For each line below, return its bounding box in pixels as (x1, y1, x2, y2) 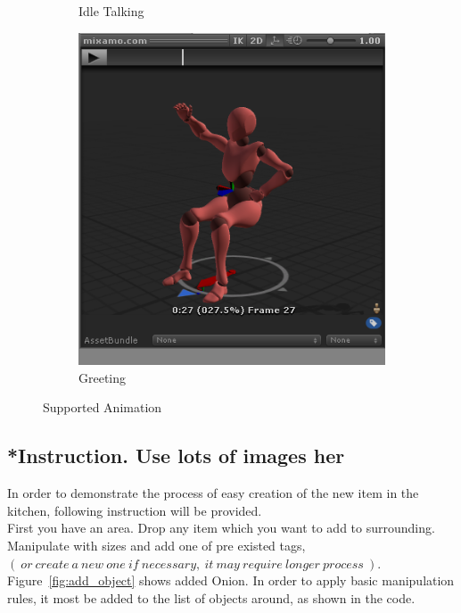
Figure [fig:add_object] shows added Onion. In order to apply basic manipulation (7, 571, 455, 590)
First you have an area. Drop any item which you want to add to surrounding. (7, 518, 435, 537)
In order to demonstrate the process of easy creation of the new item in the (7, 484, 419, 502)
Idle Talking (78, 2, 144, 20)
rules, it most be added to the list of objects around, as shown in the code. (7, 588, 416, 607)
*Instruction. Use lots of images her (7, 442, 345, 469)
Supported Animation (43, 398, 162, 417)
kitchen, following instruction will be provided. (7, 501, 262, 519)
